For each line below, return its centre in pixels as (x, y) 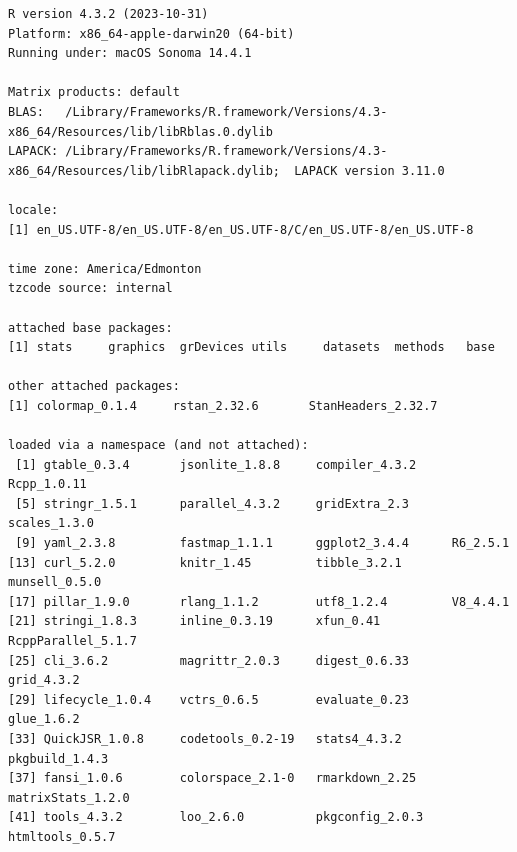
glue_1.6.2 (44, 719)
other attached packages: (94, 386)
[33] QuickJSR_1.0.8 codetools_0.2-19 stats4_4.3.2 (205, 738)
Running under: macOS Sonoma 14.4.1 (130, 53)
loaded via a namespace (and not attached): (158, 445)
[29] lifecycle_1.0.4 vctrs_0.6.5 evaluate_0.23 (208, 699)
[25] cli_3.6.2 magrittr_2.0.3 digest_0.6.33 (208, 660)
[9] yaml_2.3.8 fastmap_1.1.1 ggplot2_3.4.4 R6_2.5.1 (262, 543)
